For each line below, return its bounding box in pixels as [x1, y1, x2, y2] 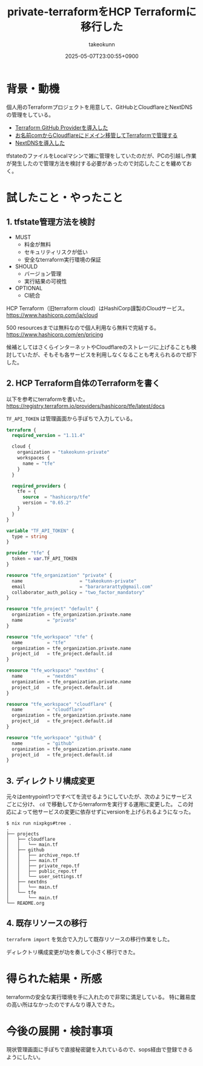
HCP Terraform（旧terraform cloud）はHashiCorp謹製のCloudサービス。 [6, 304, 188, 312]
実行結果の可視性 [24, 277, 67, 285]
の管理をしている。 [6, 111, 55, 118]
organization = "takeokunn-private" [17, 449, 110, 456]
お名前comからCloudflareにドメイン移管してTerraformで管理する [15, 131, 178, 139]
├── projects [6, 831, 39, 837]
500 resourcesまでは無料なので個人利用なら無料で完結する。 [6, 324, 159, 331]
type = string [12, 533, 47, 540]
